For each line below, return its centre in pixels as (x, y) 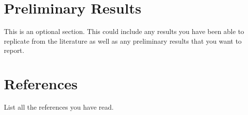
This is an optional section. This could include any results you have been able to (124, 31)
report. (14, 50)
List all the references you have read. (59, 107)
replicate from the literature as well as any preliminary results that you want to (123, 41)
